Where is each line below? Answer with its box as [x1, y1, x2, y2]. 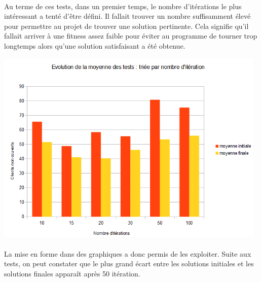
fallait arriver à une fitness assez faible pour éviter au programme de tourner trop [4, 30, 257, 41]
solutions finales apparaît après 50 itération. [4, 268, 140, 279]
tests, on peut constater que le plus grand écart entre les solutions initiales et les [4, 258, 254, 269]
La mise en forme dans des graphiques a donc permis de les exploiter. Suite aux [4, 248, 251, 259]
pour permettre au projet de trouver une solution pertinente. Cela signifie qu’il [4, 20, 249, 31]
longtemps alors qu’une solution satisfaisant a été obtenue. [4, 40, 185, 51]
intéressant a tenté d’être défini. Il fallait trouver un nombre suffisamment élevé [4, 11, 251, 21]
